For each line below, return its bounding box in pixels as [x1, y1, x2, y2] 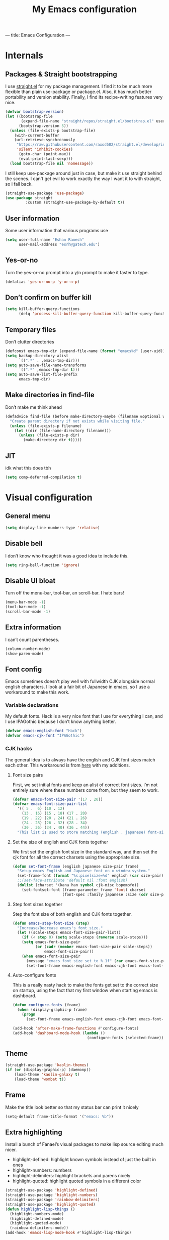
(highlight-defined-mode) [10, 1216, 64, 1221]
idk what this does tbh [5, 464, 51, 471]
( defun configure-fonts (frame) [12, 1003, 80, 1008]
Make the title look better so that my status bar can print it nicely [5, 1104, 139, 1110]
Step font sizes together [12, 901, 63, 907]
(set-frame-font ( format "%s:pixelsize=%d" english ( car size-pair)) [17, 873, 166, 878]
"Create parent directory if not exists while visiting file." [10, 418, 145, 423]
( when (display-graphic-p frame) [17, 1007, 88, 1012]
